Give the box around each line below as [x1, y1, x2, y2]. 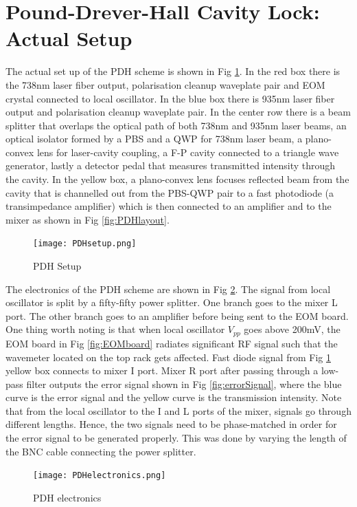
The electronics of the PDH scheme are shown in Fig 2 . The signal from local [5, 281, 331, 296]
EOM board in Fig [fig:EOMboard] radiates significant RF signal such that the [5, 336, 338, 350]
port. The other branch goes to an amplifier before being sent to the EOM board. [5, 308, 349, 323]
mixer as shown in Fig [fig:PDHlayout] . [5, 212, 170, 226]
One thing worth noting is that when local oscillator [5, 322, 225, 336]
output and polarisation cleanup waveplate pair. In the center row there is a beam [5, 105, 351, 119]
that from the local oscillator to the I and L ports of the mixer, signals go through [5, 403, 352, 418]
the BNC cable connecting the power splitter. [5, 444, 196, 458]
